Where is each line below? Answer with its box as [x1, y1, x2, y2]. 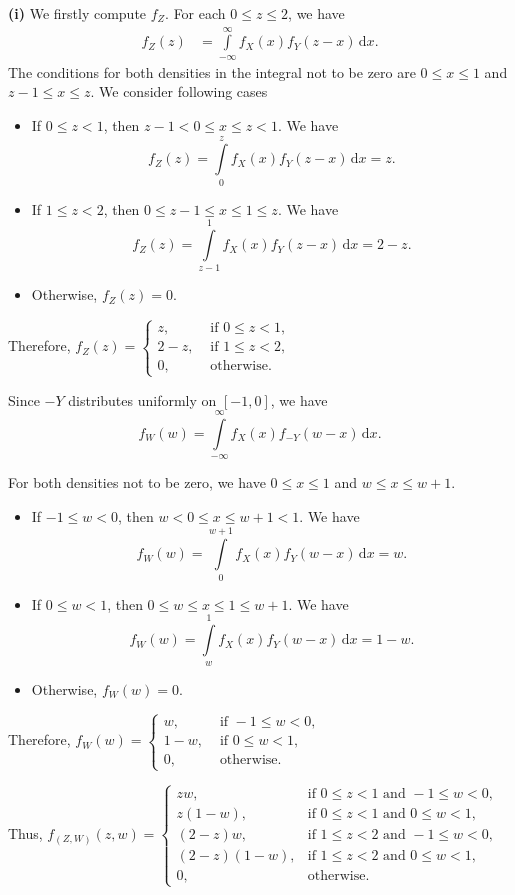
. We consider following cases [90, 81, 268, 102]
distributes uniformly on [68, 389, 217, 410]
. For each [165, 3, 226, 23]
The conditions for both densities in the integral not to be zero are [8, 61, 416, 82]
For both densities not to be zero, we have [8, 472, 266, 493]
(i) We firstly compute [8, 3, 147, 23]
